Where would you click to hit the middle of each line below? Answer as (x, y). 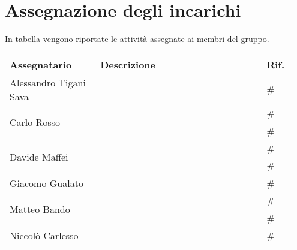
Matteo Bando (40, 209)
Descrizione (128, 64)
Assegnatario (41, 64)
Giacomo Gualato (46, 183)
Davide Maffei (39, 157)
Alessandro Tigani (48, 82)
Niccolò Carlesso (44, 235)
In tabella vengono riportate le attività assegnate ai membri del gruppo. (137, 39)
